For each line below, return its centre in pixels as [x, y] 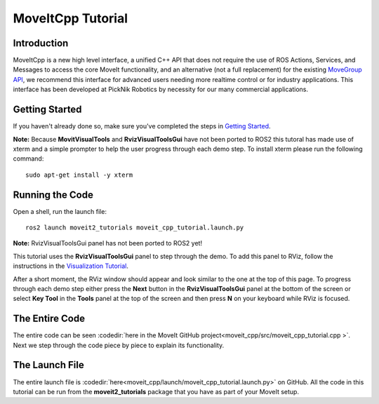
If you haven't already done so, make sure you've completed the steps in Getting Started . [142, 126]
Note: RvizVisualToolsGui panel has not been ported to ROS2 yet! [108, 243]
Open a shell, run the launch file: [60, 211]
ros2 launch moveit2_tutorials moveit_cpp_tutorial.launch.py [135, 228]
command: [28, 159]
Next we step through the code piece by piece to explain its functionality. [119, 345]
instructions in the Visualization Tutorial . [71, 266]
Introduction [41, 43]
